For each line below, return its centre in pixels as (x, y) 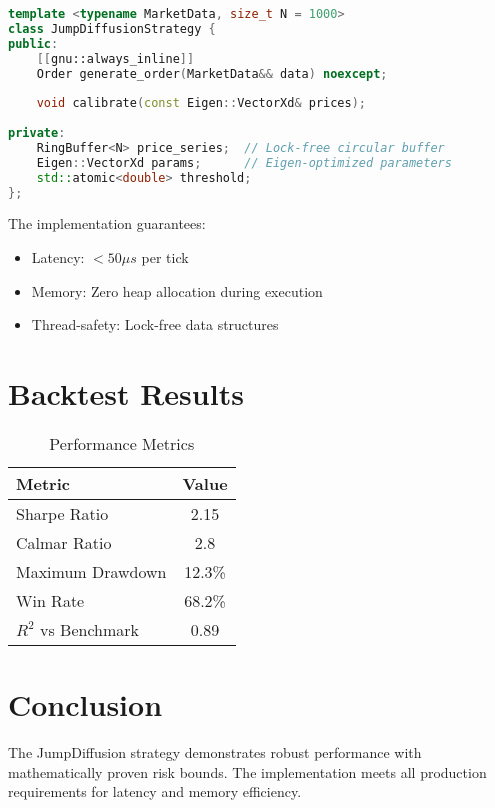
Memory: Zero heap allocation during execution (177, 290)
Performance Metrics (122, 443)
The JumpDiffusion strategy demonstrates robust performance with (215, 752)
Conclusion (85, 704)
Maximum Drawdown (91, 571)
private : (37, 133)
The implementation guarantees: (107, 223)
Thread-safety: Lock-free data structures (155, 324)
